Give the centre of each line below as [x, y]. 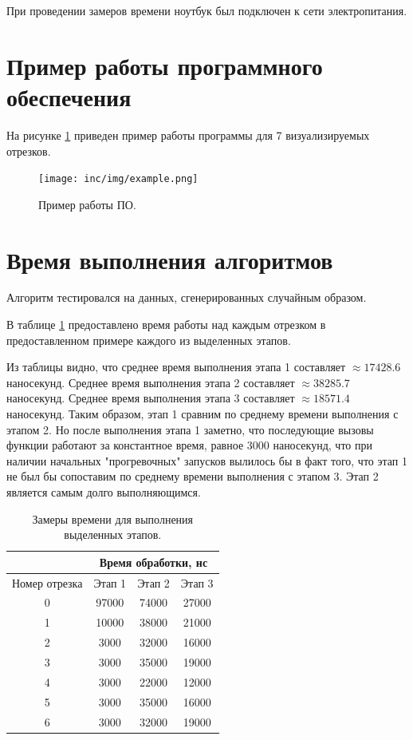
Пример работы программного [165, 65]
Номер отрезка [47, 582]
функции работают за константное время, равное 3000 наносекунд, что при [189, 445]
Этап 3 [197, 582]
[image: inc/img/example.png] [118, 179]
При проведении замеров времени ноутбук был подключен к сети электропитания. [207, 10]
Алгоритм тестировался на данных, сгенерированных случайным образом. [187, 297]
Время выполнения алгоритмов [170, 259]
